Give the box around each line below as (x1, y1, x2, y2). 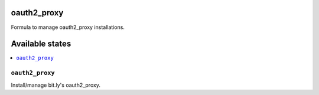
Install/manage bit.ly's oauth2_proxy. (11, 81, 100, 89)
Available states (11, 39, 71, 49)
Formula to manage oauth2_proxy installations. (11, 24, 125, 31)
